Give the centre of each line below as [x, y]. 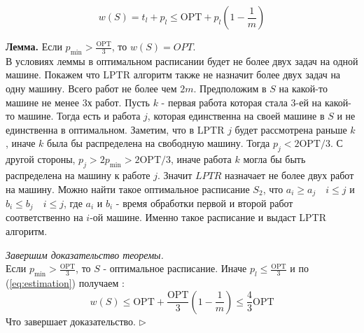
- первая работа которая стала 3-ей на [241, 102]
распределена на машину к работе [78, 175]
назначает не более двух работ [289, 175]
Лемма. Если [34, 46]
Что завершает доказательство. [71, 321]
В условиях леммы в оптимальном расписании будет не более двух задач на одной [182, 61]
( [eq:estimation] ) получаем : [65, 283]
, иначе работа [201, 159]
